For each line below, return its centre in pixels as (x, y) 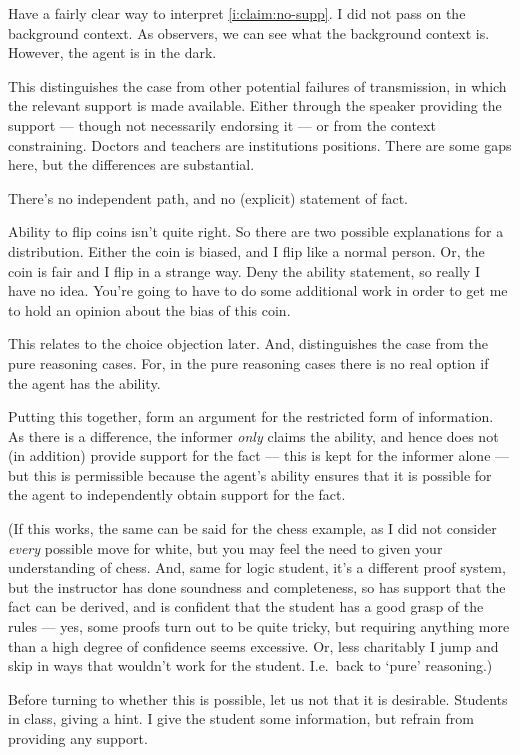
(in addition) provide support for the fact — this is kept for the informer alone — (259, 455)
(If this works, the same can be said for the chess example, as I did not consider (252, 528)
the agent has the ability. (84, 382)
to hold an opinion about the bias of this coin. (149, 309)
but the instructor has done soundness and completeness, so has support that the (257, 586)
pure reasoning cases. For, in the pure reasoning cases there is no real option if (248, 362)
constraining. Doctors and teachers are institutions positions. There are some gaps (260, 144)
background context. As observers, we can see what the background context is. (249, 32)
